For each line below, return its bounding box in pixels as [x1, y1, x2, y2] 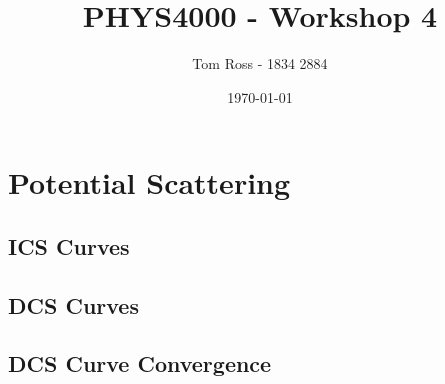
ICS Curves [8, 230, 130, 261]
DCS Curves [8, 289, 139, 320]
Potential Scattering [8, 162, 291, 203]
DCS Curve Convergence [8, 348, 272, 379]
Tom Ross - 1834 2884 [192, 53, 328, 74]
